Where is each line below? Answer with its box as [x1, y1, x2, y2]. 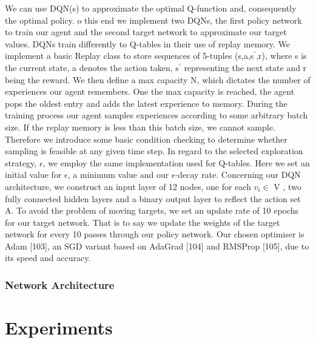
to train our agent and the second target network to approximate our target [5, 25, 287, 38]
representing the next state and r [184, 61, 307, 73]
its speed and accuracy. [5, 251, 91, 264]
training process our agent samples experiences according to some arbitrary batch [5, 109, 308, 121]
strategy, [5, 156, 37, 169]
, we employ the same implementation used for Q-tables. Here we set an [42, 156, 310, 169]
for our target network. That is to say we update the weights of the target [5, 216, 280, 228]
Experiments [5, 315, 113, 340]
